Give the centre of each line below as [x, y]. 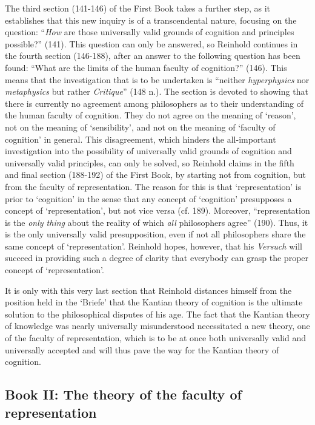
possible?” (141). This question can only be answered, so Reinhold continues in [151, 43]
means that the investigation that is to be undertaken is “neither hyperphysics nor [157, 79]
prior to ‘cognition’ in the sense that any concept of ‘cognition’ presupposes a [148, 198]
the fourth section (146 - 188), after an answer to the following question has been [153, 56]
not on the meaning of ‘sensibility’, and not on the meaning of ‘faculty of [140, 127]
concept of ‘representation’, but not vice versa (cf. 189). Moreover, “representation [157, 210]
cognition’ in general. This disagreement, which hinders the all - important [141, 139]
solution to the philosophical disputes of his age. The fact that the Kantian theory [157, 314]
